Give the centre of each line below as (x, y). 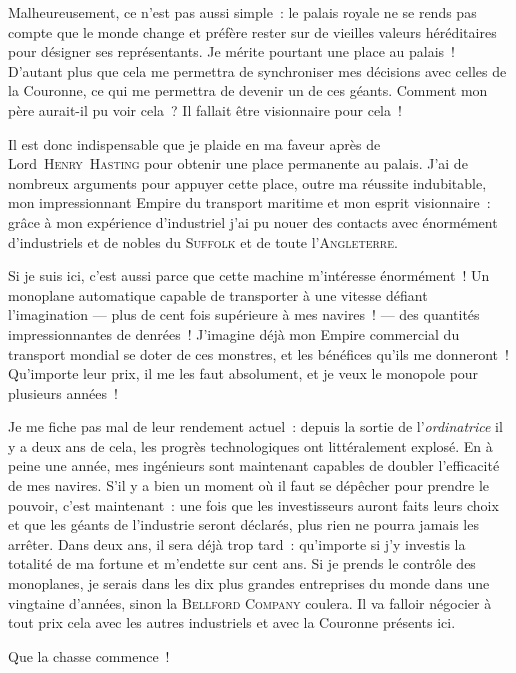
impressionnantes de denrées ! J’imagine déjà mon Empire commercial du (234, 333)
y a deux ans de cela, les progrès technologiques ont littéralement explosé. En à (250, 445)
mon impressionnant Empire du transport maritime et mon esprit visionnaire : (249, 202)
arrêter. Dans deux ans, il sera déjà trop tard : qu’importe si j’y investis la (237, 543)
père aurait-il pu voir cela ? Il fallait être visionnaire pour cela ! (205, 109)
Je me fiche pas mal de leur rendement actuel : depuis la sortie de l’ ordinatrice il (255, 426)
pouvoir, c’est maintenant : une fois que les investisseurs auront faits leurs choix (253, 504)
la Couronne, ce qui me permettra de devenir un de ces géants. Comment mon (248, 90)
